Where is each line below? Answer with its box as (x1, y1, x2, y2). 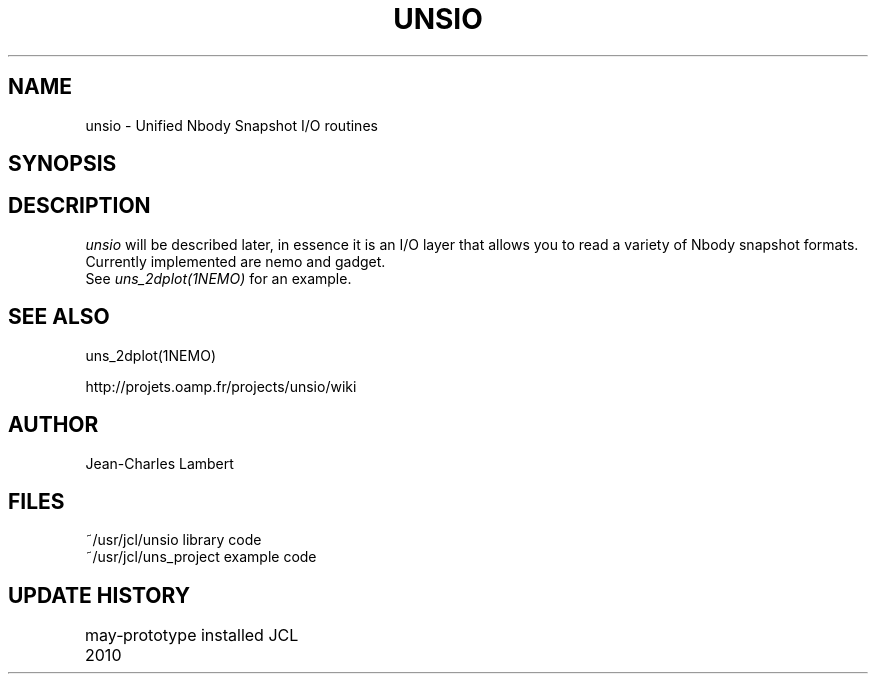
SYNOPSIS (8, 151, 117, 177)
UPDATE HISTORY (8, 582, 191, 608)
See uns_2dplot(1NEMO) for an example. (85, 269, 352, 287)
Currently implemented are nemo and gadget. (85, 252, 386, 270)
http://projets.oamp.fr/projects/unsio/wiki (85, 377, 357, 395)
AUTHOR (8, 412, 99, 438)
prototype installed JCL (122, 625, 299, 646)
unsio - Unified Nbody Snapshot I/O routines (85, 116, 378, 134)
